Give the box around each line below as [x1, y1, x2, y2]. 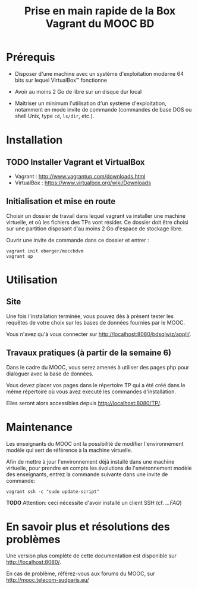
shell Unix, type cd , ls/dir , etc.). [14, 112, 95, 119]
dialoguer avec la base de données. [6, 370, 94, 377]
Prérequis [6, 51, 55, 64]
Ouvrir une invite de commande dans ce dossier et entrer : [6, 236, 149, 243]
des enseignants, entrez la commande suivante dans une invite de [6, 470, 168, 478]
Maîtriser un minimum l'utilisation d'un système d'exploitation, [14, 100, 166, 107]
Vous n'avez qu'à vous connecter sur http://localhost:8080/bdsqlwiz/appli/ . [6, 330, 191, 338]
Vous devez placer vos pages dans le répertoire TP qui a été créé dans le [6, 381, 186, 388]
